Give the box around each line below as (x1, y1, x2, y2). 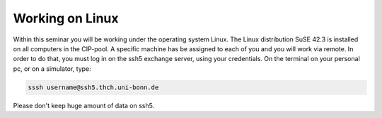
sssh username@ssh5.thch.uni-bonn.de (28, 83, 159, 91)
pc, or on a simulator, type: (13, 64, 91, 73)
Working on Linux (13, 11, 120, 26)
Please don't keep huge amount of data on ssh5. (13, 101, 155, 110)
